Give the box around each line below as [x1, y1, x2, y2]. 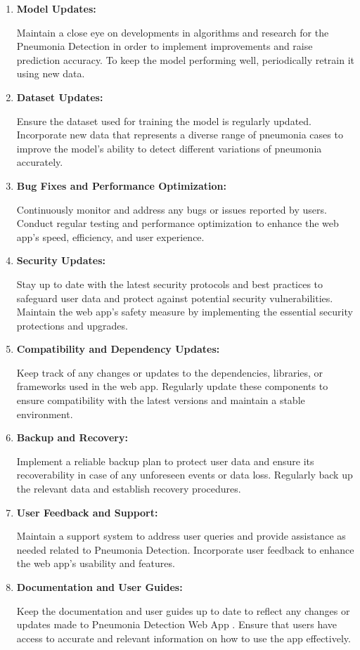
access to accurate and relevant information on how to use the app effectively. [16, 630, 351, 645]
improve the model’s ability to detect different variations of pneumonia [16, 141, 322, 155]
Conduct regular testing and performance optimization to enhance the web [16, 216, 339, 230]
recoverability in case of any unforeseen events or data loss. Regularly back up [16, 467, 353, 482]
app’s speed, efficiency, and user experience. [16, 229, 205, 244]
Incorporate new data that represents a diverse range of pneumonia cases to [16, 127, 343, 142]
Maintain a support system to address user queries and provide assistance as [16, 528, 346, 543]
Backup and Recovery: [16, 430, 128, 445]
